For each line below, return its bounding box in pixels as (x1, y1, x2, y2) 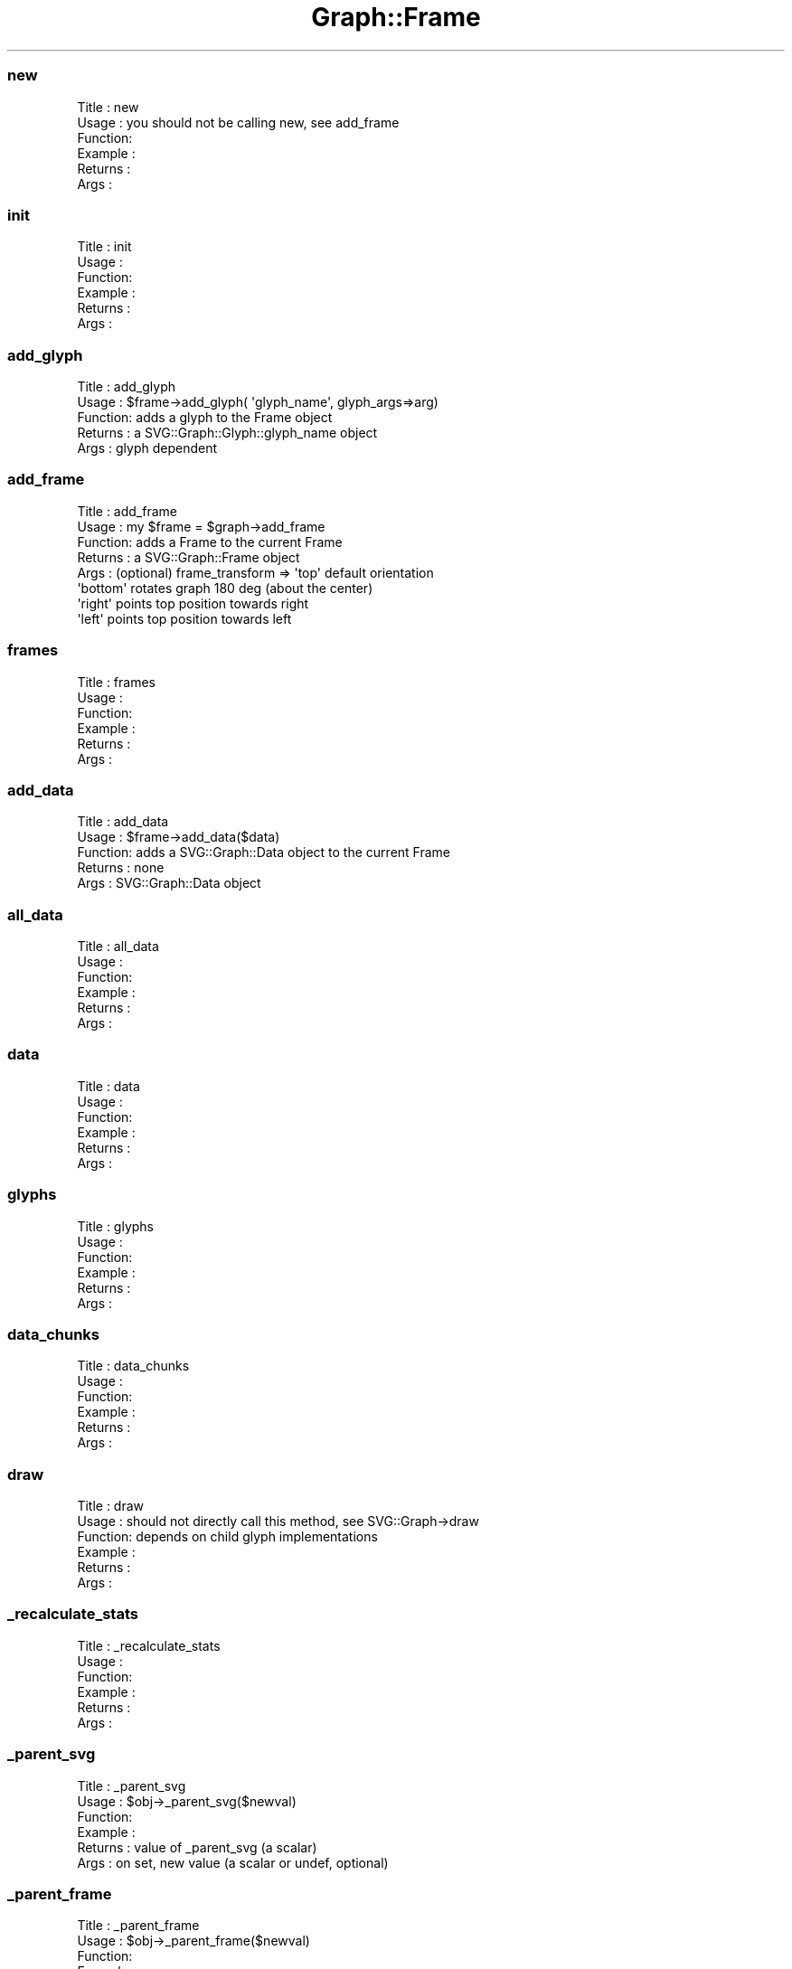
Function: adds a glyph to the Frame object (77, 410, 333, 425)
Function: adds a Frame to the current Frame (77, 533, 343, 550)
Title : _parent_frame (77, 1917, 200, 1934)
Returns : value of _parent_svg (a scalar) (77, 1839, 317, 1855)
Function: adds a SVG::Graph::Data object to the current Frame (77, 844, 450, 861)
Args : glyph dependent (77, 440, 217, 456)
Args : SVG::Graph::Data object (77, 875, 261, 891)
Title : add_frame (77, 503, 177, 519)
